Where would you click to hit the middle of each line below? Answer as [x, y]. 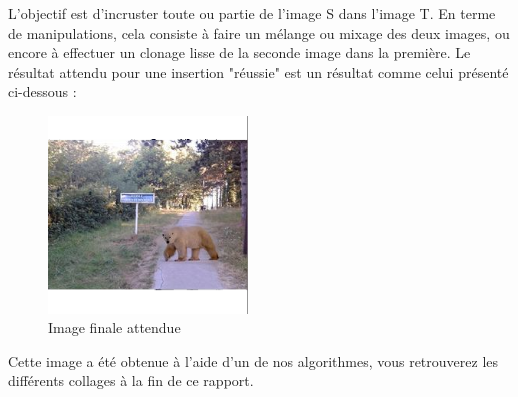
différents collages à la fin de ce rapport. [131, 380]
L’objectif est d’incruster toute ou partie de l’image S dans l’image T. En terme [252, 13]
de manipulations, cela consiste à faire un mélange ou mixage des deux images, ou [259, 32]
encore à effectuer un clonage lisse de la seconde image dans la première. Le [239, 52]
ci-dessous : [42, 91]
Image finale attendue [114, 327]
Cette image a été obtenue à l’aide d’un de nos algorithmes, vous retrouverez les [253, 360]
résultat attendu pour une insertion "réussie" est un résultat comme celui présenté [258, 71]
